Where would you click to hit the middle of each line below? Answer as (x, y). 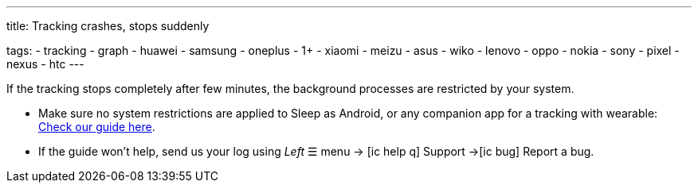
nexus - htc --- (45, 64)
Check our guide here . (97, 127)
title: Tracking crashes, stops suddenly (108, 26)
